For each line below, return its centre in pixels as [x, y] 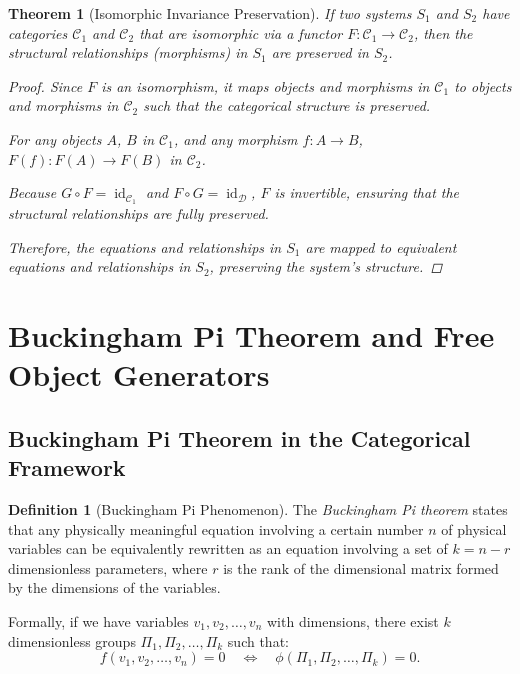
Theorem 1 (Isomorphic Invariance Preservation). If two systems [210, 13]
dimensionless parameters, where [108, 567]
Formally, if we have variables [98, 620]
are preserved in [320, 52]
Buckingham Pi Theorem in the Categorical [239, 437]
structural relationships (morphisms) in [128, 52]
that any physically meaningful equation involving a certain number [216, 528]
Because [32, 192]
